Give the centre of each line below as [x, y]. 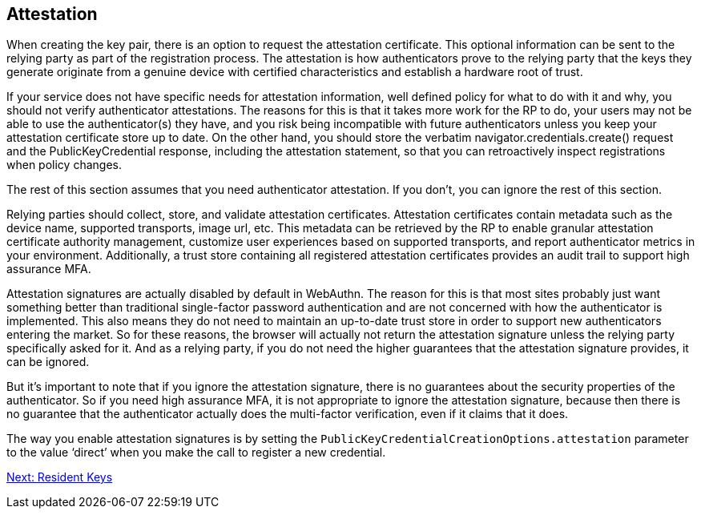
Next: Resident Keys [60, 477]
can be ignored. [48, 362]
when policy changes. [64, 165]
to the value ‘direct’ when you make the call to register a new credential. [196, 453]
